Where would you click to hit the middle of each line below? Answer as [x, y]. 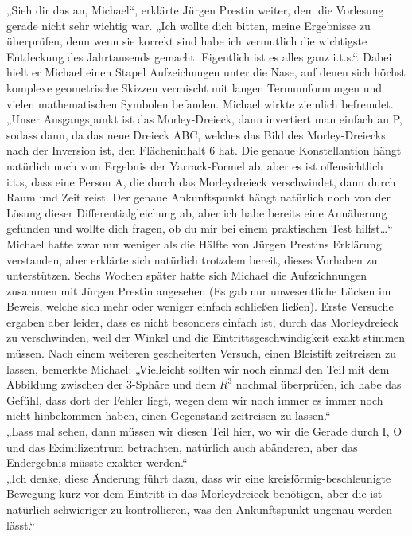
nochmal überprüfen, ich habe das [319, 384]
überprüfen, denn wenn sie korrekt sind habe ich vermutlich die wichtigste [187, 41]
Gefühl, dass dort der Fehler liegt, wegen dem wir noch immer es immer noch [195, 399]
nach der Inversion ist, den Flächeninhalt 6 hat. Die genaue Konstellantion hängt [204, 150]
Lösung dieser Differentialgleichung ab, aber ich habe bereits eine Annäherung [197, 212]
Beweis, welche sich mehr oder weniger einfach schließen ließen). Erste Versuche [200, 306]
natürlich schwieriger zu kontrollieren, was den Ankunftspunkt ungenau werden [200, 509]
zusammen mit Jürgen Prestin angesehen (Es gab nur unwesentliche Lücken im [199, 290]
